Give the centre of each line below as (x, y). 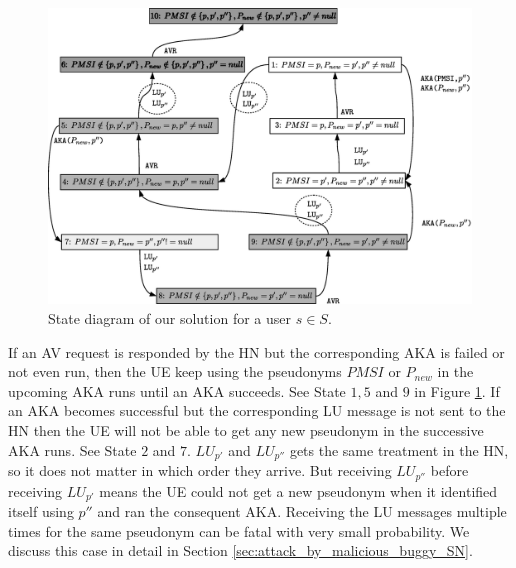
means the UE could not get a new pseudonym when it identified (298, 490)
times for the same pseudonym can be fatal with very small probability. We (239, 530)
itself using (41, 510)
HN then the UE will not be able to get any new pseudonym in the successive (246, 430)
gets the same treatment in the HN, (399, 449)
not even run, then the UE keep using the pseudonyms (175, 371)
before (449, 470)
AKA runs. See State (72, 449)
